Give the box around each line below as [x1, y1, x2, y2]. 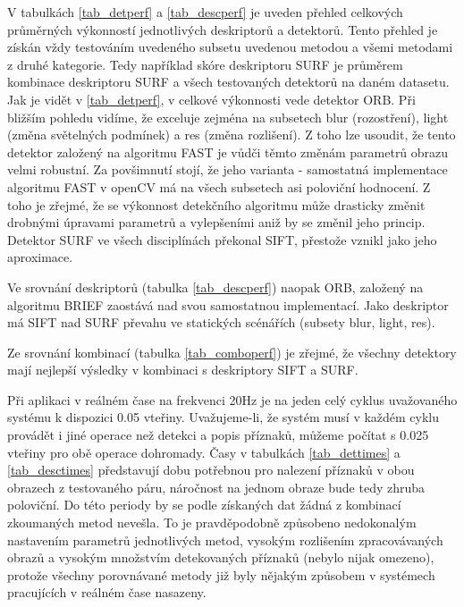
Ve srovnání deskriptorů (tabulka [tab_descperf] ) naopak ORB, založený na [7, 277, 424, 296]
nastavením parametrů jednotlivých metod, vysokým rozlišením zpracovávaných [7, 530, 443, 549]
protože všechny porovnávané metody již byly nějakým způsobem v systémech [7, 565, 435, 584]
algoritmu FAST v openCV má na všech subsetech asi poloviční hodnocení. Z [7, 177, 431, 196]
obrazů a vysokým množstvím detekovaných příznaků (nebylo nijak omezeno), [7, 548, 434, 567]
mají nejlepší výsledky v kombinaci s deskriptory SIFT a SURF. [7, 360, 359, 379]
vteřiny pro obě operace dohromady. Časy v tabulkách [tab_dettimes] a [7, 443, 401, 461]
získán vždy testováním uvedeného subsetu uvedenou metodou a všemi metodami [7, 38, 453, 56]
